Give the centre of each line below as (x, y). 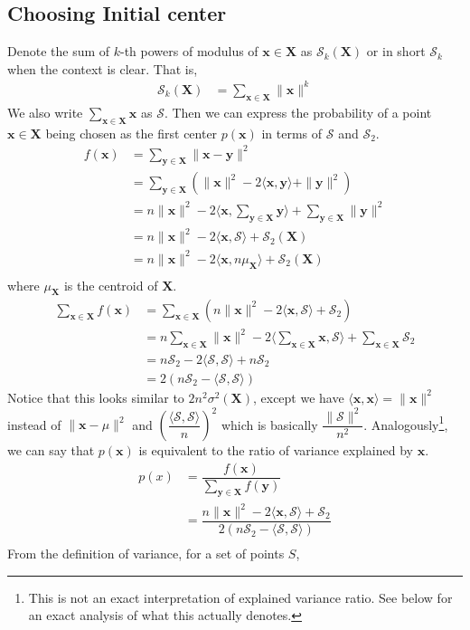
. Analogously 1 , (406, 422)
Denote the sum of (59, 51)
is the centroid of (111, 285)
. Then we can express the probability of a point (298, 112)
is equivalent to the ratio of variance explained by (276, 450)
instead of (34, 424)
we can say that (51, 450)
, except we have (298, 397)
